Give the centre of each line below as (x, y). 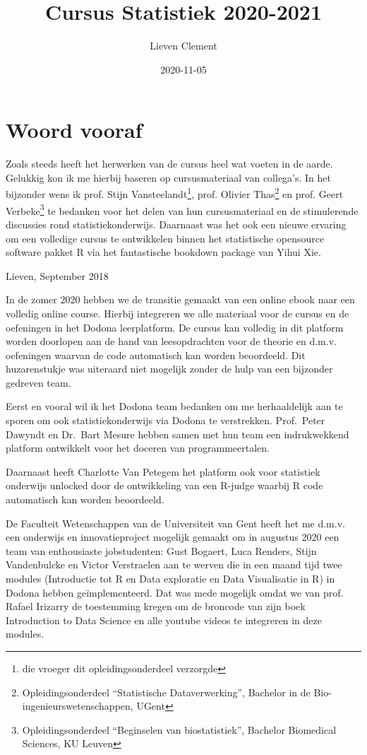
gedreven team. (38, 382)
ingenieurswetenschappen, (78, 706)
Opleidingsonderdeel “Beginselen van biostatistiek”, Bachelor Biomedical (179, 729)
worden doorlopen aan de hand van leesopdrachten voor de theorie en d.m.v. (171, 341)
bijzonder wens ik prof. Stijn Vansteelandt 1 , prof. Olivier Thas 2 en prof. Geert (175, 193)
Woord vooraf (74, 130)
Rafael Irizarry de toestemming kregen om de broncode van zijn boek (156, 606)
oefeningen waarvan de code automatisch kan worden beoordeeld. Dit (156, 355)
